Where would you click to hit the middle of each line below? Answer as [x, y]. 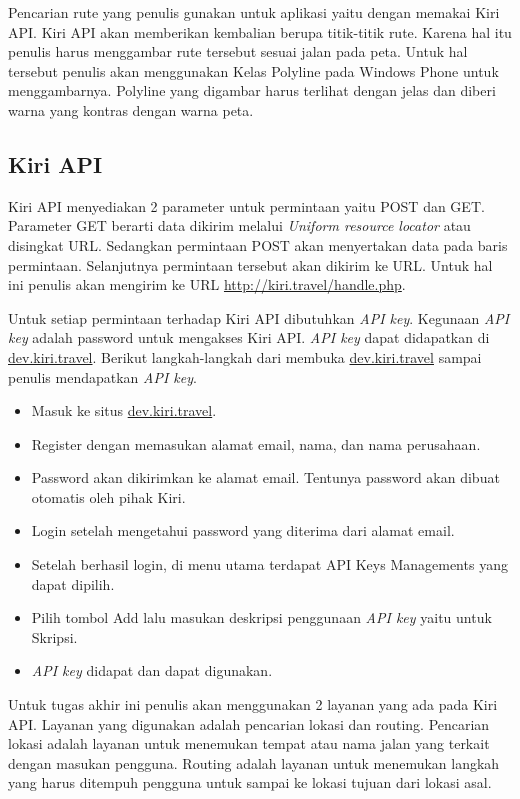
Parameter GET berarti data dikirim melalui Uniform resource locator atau [239, 225]
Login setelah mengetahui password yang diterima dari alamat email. [243, 530]
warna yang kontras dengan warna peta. [131, 109]
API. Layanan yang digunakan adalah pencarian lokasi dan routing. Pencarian [249, 723]
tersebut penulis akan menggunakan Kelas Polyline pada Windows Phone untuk [253, 70]
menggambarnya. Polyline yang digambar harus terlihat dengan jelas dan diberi [252, 90]
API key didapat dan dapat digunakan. [152, 670]
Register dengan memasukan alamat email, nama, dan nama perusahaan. [256, 443]
